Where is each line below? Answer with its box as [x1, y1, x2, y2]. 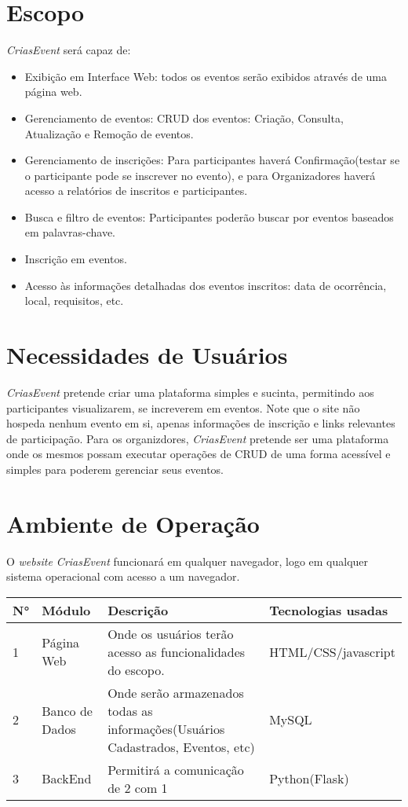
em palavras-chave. [24, 224, 116, 240]
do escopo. [107, 660, 165, 679]
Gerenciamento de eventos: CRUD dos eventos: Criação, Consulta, [24, 109, 344, 126]
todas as [107, 701, 153, 720]
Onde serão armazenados [107, 683, 244, 702]
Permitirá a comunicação [107, 760, 244, 779]
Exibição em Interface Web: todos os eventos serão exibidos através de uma [24, 68, 387, 84]
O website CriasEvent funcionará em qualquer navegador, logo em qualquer [6, 552, 369, 569]
